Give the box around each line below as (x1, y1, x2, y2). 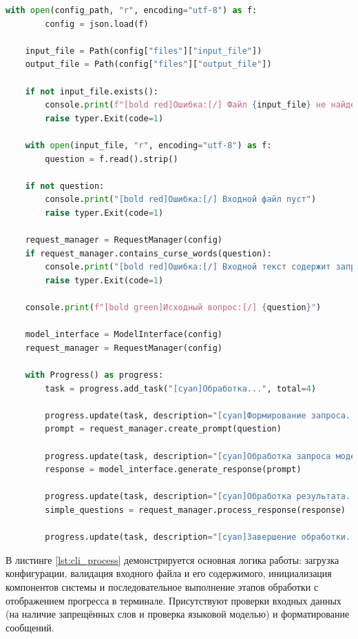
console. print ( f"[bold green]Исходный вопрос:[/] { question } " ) (25, 303, 322, 313)
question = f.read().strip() (45, 154, 178, 164)
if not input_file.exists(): (25, 86, 158, 97)
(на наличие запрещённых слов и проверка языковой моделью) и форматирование (6, 607, 350, 621)
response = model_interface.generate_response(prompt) (45, 465, 302, 475)
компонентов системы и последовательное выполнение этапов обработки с (6, 579, 319, 594)
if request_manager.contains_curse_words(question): (25, 248, 272, 258)
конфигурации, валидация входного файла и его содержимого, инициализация (6, 566, 332, 580)
